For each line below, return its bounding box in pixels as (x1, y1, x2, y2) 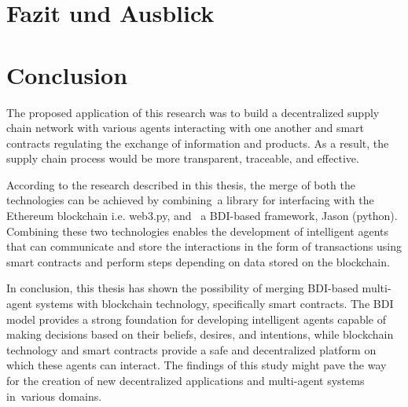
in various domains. (6, 387, 102, 404)
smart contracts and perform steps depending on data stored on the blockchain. (6, 253, 390, 269)
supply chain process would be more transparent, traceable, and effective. (6, 150, 359, 167)
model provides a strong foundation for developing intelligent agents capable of (6, 310, 386, 327)
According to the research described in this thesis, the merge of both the (6, 176, 355, 192)
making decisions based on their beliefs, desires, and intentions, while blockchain (6, 326, 394, 343)
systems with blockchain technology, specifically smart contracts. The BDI (35, 295, 394, 312)
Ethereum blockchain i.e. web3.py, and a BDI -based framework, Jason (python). (6, 207, 398, 224)
